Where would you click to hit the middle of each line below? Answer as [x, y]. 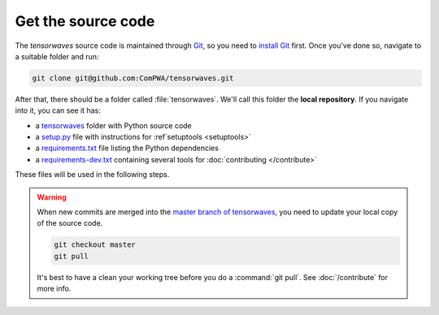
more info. [54, 289]
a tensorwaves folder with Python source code [114, 125]
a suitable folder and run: [57, 56]
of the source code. [70, 223]
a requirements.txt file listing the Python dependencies [127, 148]
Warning [52, 197]
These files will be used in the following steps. [92, 175]
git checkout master [95, 245]
